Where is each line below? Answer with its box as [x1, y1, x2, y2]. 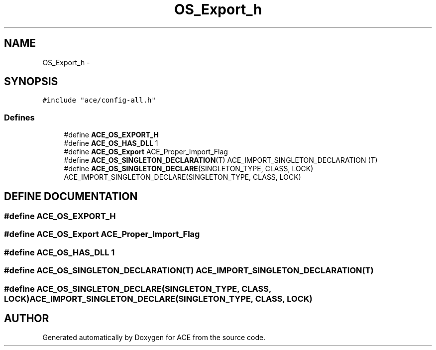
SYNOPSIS [4, 75, 58, 88]
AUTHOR [4, 312, 49, 325]
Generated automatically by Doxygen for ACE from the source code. [42, 333, 266, 342]
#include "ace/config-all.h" [42, 96, 156, 105]
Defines [4, 112, 35, 122]
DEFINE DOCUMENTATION [4, 190, 138, 203]
